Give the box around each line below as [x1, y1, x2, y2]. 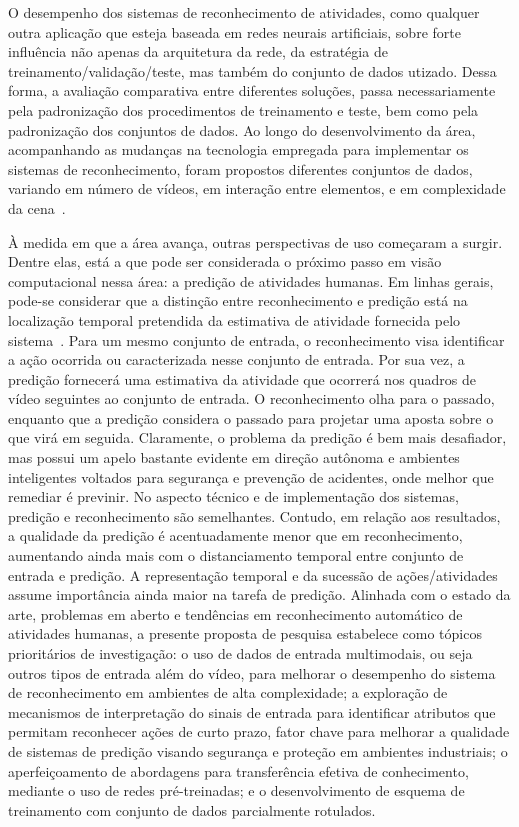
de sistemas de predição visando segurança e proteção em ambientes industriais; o [8, 740, 508, 761]
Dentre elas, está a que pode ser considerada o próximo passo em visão [8, 251, 442, 272]
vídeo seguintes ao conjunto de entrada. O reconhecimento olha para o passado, [8, 388, 495, 409]
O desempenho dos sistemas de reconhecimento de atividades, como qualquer [8, 2, 480, 22]
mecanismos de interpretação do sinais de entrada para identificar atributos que [8, 701, 496, 722]
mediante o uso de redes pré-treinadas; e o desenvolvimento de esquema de [8, 780, 465, 801]
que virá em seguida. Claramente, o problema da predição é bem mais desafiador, [8, 427, 507, 448]
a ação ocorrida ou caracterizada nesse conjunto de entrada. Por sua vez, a [8, 349, 465, 370]
